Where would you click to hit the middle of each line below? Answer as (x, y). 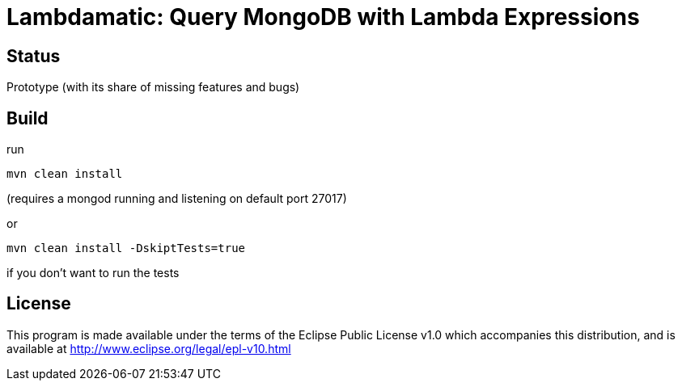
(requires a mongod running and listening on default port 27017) (177, 199)
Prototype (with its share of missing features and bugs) (153, 87)
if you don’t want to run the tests (93, 273)
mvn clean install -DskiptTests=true (126, 248)
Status (34, 56)
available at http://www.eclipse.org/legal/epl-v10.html (149, 348)
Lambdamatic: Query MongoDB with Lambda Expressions (323, 17)
